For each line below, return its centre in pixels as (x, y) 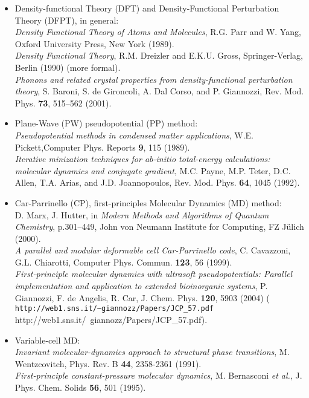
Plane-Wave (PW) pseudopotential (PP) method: (106, 123)
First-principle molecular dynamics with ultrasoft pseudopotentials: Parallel (154, 274)
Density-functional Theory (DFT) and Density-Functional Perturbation (147, 8)
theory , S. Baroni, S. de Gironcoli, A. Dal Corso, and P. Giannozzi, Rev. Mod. (159, 91)
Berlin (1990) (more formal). (68, 67)
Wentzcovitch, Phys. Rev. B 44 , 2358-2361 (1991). (108, 363)
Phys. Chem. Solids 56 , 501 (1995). (80, 387)
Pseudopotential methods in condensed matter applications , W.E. (134, 135)
